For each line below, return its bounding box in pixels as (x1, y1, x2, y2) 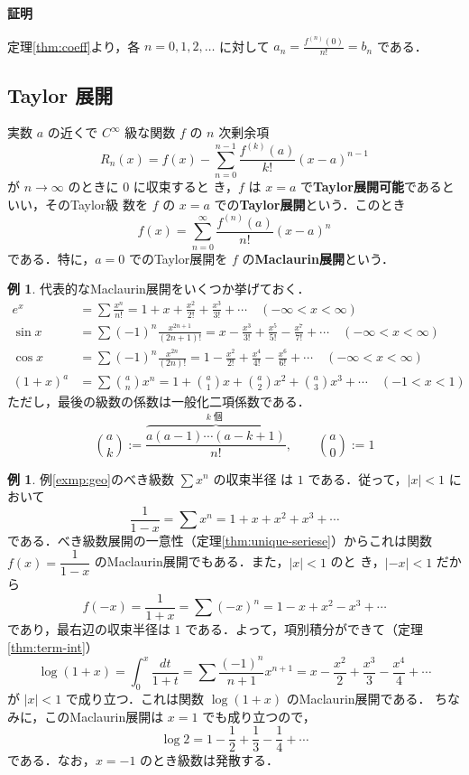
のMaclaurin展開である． (286, 689, 431, 708)
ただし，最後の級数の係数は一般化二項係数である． (7, 392, 310, 411)
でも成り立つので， (202, 706, 316, 725)
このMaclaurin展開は (44, 706, 164, 725)
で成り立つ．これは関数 (65, 689, 205, 708)
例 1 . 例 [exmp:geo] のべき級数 (7, 469, 174, 488)
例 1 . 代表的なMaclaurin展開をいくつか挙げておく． (7, 279, 310, 298)
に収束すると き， (133, 177, 239, 196)
